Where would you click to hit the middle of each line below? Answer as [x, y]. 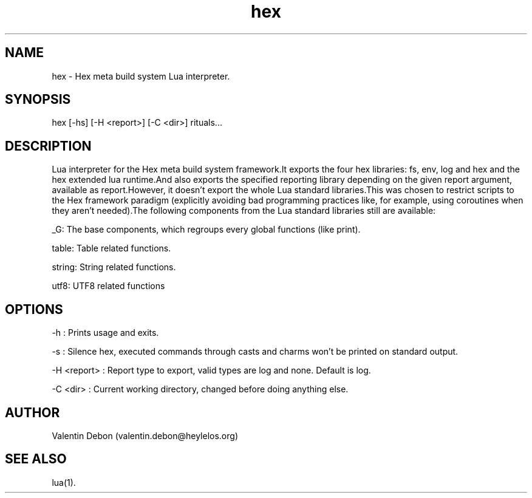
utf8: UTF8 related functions [108, 286]
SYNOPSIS [38, 100]
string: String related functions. [114, 267]
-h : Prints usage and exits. [105, 333]
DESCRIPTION [48, 146]
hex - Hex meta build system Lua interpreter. [141, 76]
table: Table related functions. [111, 248]
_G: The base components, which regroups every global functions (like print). [206, 230]
